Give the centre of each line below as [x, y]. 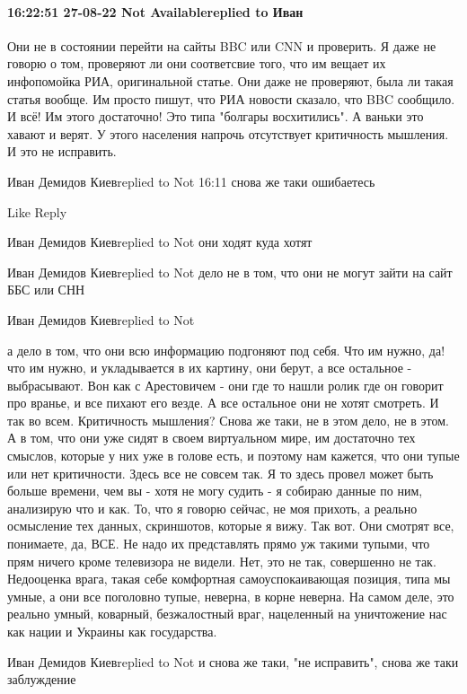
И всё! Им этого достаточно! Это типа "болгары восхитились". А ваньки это [216, 116]
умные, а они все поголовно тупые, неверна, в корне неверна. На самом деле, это [231, 596]
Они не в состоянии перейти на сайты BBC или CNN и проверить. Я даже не [222, 45]
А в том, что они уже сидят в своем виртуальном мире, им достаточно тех [211, 438]
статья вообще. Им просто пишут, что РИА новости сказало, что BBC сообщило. [231, 98]
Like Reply [37, 211]
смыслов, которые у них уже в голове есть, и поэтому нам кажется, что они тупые [233, 456]
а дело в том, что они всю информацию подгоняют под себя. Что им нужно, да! [226, 350]
